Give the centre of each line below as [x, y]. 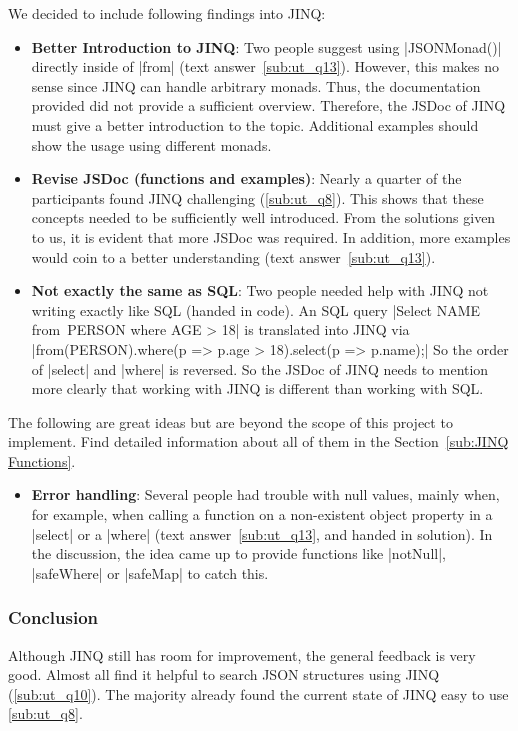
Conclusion [53, 617]
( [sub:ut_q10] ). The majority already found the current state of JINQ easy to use [258, 693]
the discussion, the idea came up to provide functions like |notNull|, [238, 553]
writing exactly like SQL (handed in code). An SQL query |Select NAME [256, 309]
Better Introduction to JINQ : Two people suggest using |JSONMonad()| [266, 46]
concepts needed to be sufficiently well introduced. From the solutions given [263, 217]
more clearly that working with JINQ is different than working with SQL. [257, 388]
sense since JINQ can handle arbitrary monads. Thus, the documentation [256, 85]
